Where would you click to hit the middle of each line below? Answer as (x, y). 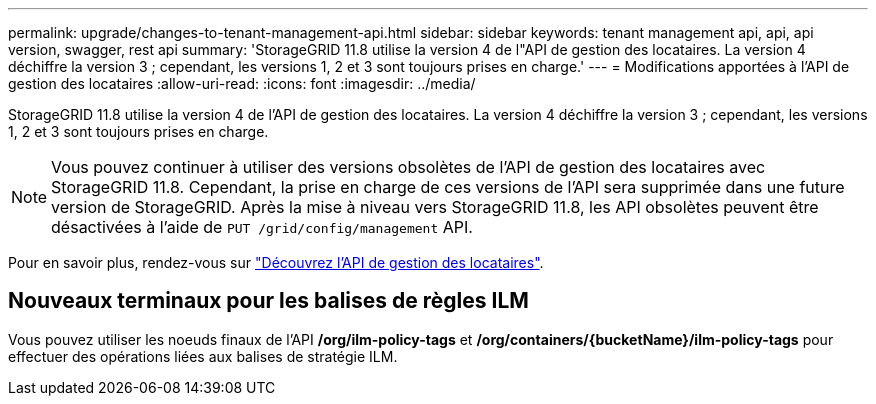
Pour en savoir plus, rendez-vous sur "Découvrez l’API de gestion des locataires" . (276, 262)
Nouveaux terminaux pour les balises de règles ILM (268, 301)
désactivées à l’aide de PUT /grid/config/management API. (262, 227)
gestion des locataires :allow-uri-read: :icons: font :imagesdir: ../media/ (242, 83)
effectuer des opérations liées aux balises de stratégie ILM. (203, 356)
